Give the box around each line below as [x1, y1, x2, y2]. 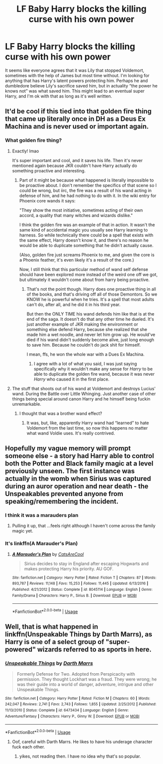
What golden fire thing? [5, 137, 62, 144]
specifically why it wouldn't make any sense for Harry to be [33, 365, 153, 372]
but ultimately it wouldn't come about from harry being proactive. [19, 277, 150, 282]
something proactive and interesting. [12, 167, 86, 173]
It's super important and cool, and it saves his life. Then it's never [12, 157, 143, 163]
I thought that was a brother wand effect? [19, 410, 102, 416]
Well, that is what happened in [5, 623, 98, 631]
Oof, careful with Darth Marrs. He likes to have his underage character [12, 739, 153, 745]
